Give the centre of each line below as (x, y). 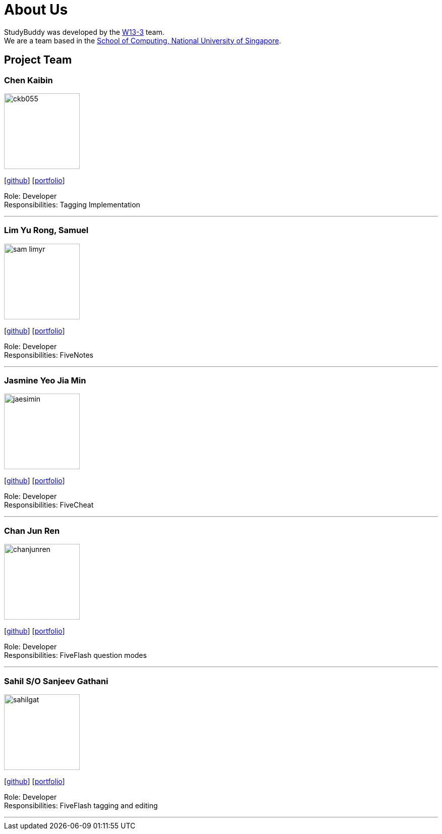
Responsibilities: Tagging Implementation (72, 204)
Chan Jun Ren (32, 531)
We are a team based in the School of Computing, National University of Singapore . (143, 40)
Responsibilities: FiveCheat (49, 505)
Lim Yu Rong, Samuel (46, 230)
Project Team (38, 60)
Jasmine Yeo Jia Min (45, 381)
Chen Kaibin (29, 80)
